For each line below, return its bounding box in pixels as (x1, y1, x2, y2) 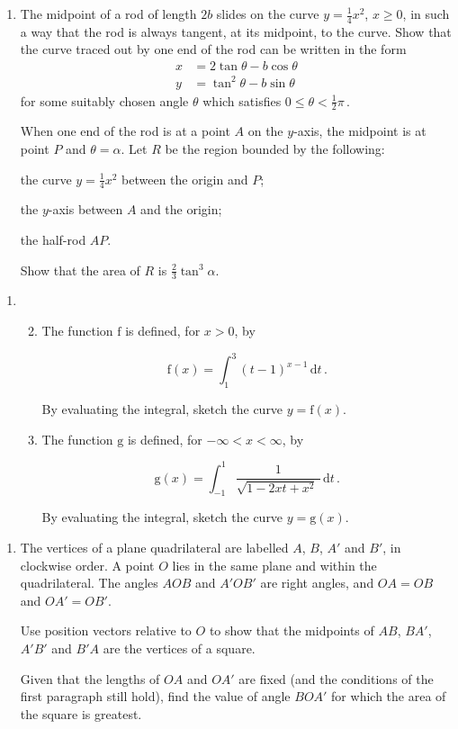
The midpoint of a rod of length (20, 4, 197, 22)
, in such (402, 4, 450, 22)
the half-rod (20, 230, 86, 249)
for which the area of (331, 687, 446, 706)
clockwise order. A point (20, 555, 155, 574)
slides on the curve (216, 4, 319, 22)
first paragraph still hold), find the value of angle (20, 687, 291, 706)
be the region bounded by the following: (165, 139, 385, 157)
